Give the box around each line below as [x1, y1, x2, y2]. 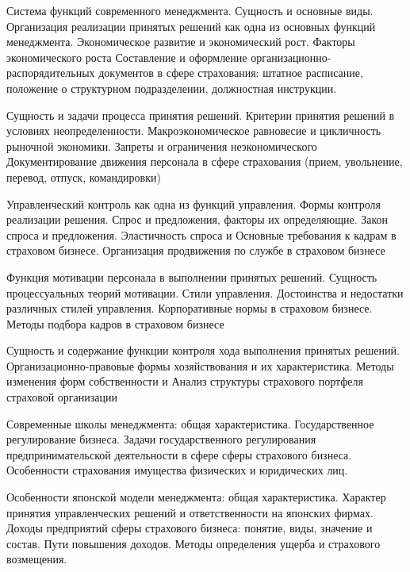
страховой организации [6, 389, 118, 405]
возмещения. [6, 551, 67, 567]
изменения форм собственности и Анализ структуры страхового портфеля [6, 373, 363, 390]
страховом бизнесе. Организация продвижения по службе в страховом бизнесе [6, 242, 385, 259]
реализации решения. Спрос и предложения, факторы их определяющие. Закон [6, 211, 389, 228]
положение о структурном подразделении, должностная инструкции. [6, 79, 337, 96]
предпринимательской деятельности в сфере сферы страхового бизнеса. [6, 446, 352, 463]
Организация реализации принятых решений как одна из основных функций [6, 17, 376, 34]
